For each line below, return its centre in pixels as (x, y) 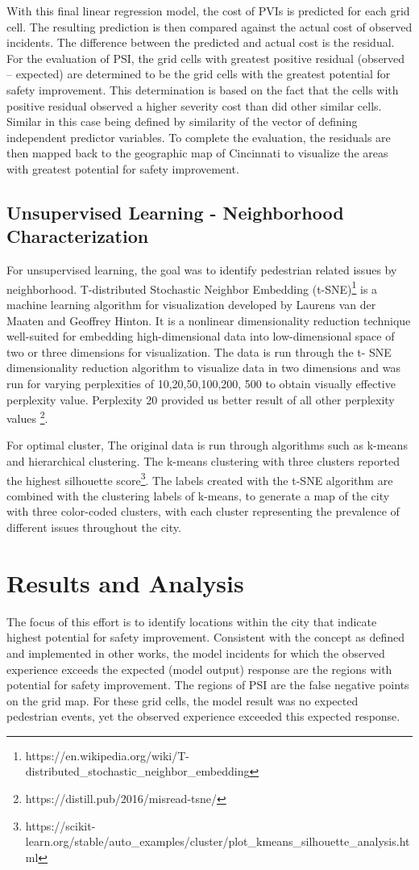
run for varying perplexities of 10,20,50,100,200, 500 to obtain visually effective (201, 383)
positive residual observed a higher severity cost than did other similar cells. (194, 105)
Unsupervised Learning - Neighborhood (175, 212)
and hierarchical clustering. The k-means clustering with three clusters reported (203, 460)
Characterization (78, 236)
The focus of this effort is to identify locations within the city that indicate (192, 621)
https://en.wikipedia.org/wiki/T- (107, 755)
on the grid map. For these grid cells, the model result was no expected (183, 700)
